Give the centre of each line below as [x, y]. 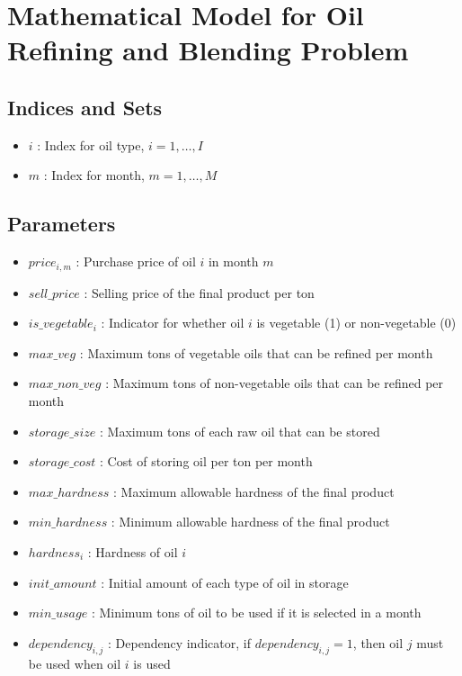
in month [233, 261]
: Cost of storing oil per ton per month [206, 461]
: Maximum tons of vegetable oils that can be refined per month [256, 352]
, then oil [378, 642]
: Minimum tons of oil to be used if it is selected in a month [256, 613]
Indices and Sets [85, 107]
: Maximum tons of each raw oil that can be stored [240, 431]
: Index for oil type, [91, 144]
